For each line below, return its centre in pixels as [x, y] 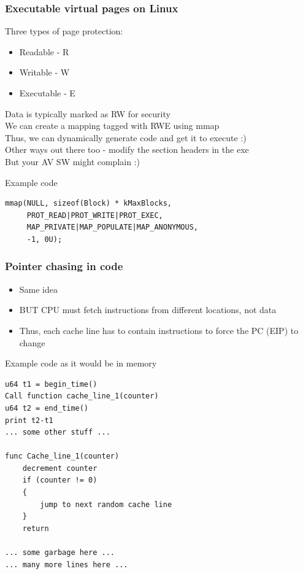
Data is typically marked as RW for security [88, 113]
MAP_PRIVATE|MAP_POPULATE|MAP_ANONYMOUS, [112, 227]
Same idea [39, 289]
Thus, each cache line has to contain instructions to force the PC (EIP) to [159, 330]
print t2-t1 [29, 420]
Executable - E [47, 93]
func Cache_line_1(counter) [62, 456]
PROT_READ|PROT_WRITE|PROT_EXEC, [95, 215]
